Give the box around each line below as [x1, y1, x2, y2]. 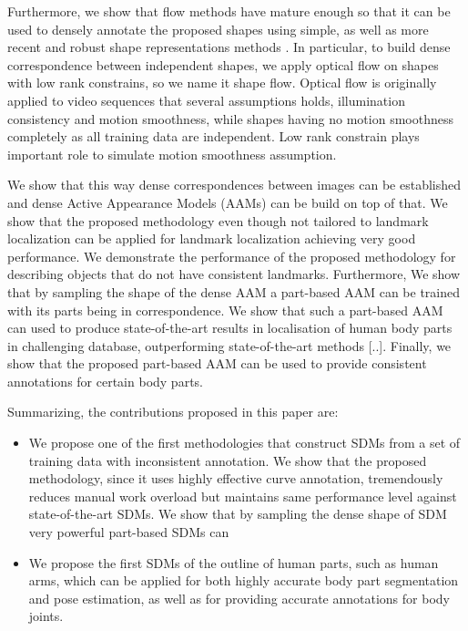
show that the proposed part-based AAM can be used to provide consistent [7, 354, 427, 373]
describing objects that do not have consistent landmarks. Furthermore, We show [7, 264, 461, 284]
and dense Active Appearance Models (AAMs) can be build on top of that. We [7, 192, 448, 212]
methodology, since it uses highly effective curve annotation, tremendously [28, 469, 443, 488]
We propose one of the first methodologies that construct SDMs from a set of [28, 433, 461, 452]
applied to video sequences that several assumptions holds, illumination [7, 90, 405, 109]
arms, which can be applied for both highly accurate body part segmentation [28, 571, 459, 590]
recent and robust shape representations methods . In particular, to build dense [7, 37, 451, 57]
